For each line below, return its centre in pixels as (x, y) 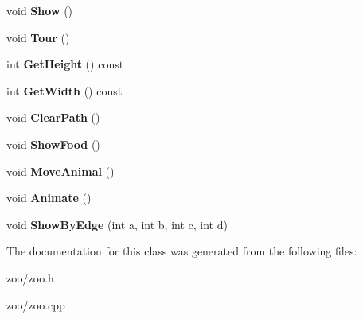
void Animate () (49, 198)
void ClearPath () (53, 117)
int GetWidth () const (64, 90)
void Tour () (38, 37)
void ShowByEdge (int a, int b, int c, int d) (117, 224)
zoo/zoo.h (30, 277)
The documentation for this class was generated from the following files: (182, 251)
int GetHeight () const (65, 64)
